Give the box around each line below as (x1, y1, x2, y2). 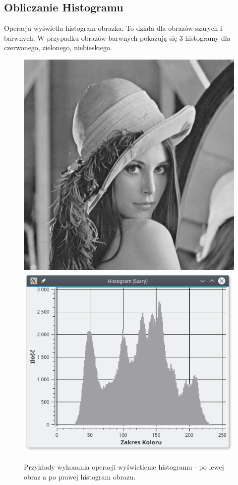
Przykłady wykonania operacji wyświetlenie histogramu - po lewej (24, 461, 224, 472)
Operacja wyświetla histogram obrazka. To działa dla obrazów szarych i (4, 23, 222, 33)
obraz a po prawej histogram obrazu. (24, 471, 136, 482)
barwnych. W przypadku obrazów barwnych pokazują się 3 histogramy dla (4, 32, 231, 43)
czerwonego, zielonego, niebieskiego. (4, 42, 112, 53)
